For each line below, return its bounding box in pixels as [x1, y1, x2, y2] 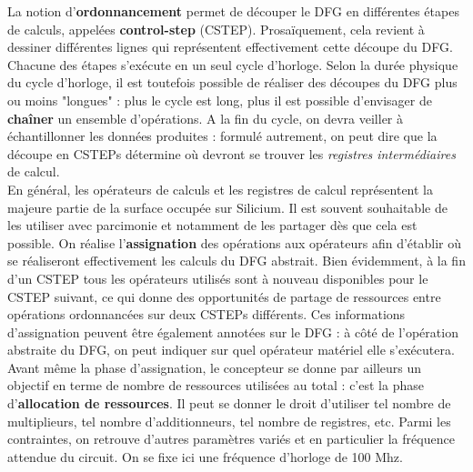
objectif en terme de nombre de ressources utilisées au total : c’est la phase [7, 376, 424, 395]
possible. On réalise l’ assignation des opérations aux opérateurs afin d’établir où [7, 233, 462, 252]
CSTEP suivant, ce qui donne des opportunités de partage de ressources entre [7, 286, 441, 306]
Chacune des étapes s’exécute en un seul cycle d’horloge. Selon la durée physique [7, 55, 458, 74]
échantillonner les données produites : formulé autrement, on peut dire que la [7, 126, 438, 146]
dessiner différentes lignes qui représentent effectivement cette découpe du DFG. [7, 37, 453, 56]
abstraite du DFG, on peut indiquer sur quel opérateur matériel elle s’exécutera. [7, 340, 455, 359]
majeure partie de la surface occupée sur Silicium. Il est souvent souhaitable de [7, 197, 448, 216]
